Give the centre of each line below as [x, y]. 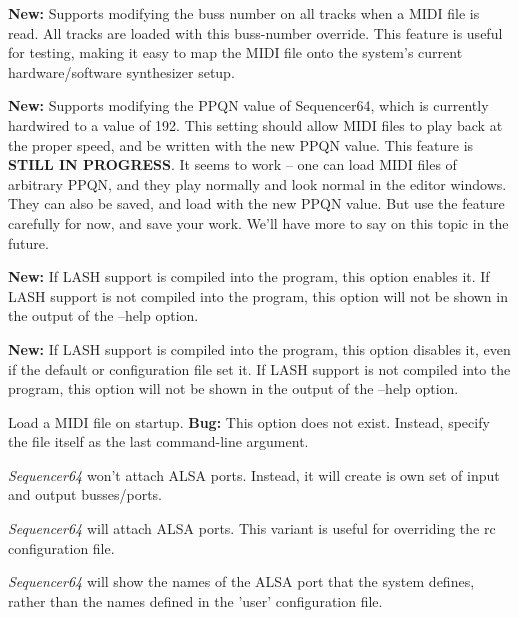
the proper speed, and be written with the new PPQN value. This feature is [241, 144]
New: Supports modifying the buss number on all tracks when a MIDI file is [244, 13]
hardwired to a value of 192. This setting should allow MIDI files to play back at [255, 124]
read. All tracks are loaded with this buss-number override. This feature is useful [255, 32]
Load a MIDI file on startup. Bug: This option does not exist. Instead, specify [249, 421]
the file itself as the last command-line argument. [158, 441]
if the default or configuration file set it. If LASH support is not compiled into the [259, 368]
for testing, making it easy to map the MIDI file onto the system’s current [235, 52]
